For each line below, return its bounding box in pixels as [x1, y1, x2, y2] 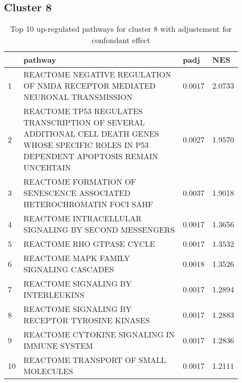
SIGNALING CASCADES [23, 263, 114, 275]
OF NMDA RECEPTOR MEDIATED [23, 80, 156, 92]
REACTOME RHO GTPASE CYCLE [23, 238, 155, 250]
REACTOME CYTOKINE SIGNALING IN [23, 329, 175, 340]
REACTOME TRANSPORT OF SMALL [23, 354, 166, 366]
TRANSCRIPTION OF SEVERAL [23, 117, 145, 128]
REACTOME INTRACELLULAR [23, 213, 142, 224]
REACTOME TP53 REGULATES [23, 105, 143, 117]
